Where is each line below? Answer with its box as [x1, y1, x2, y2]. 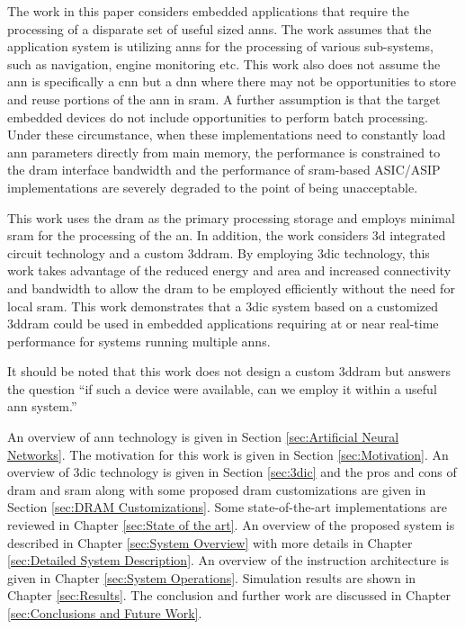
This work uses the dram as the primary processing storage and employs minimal [7, 208, 455, 227]
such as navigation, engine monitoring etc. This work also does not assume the [7, 54, 441, 73]
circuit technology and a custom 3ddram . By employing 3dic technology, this [7, 243, 430, 262]
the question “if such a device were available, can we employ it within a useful [7, 379, 437, 398]
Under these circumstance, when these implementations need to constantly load [7, 125, 446, 144]
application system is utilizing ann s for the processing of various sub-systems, [7, 37, 434, 56]
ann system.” [7, 397, 77, 416]
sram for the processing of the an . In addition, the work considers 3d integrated [7, 226, 446, 245]
